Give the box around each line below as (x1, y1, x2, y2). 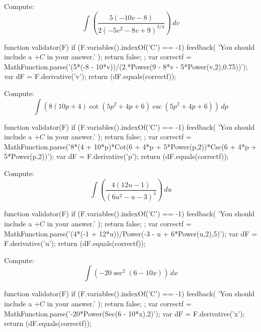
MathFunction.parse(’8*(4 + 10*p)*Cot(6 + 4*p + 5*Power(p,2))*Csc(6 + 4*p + (4, 141, 257, 151)
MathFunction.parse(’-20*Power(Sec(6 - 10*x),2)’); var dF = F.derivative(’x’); (4, 308, 245, 318)
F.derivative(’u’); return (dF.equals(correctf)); (4, 238, 146, 248)
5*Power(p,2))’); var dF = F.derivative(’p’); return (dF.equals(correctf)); (4, 151, 229, 161)
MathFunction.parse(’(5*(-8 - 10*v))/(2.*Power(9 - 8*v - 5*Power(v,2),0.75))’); (4, 61, 248, 71)
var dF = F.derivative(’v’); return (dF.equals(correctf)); (4, 71, 177, 81)
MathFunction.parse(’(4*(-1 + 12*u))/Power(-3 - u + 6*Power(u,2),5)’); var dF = (4, 228, 257, 238)
